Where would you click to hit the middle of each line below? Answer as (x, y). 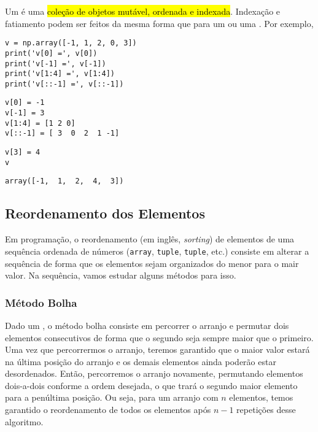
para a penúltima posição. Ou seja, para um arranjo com (112, 397)
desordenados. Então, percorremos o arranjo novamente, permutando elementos (154, 373)
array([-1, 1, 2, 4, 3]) (64, 181)
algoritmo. (24, 421)
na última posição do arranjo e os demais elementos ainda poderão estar (141, 361)
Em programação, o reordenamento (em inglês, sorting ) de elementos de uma (150, 239)
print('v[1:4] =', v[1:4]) (60, 74)
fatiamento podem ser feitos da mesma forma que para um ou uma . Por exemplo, (159, 23)
